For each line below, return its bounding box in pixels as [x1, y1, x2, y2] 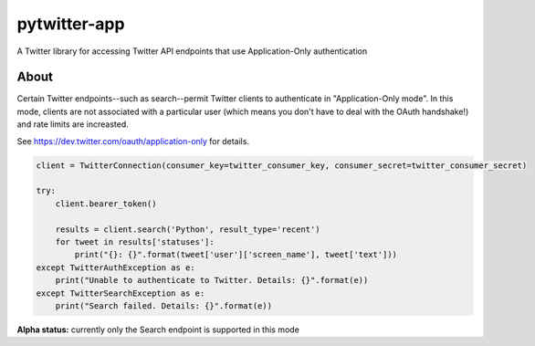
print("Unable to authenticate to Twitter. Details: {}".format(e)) [55, 275, 369, 286]
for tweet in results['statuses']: [55, 236, 215, 246]
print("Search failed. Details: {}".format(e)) [55, 300, 273, 310]
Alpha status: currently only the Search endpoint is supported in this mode [16, 324, 300, 335]
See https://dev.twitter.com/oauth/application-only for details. [16, 135, 250, 146]
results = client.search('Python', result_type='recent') [55, 224, 320, 235]
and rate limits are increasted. [16, 119, 129, 130]
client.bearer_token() [55, 198, 157, 209]
